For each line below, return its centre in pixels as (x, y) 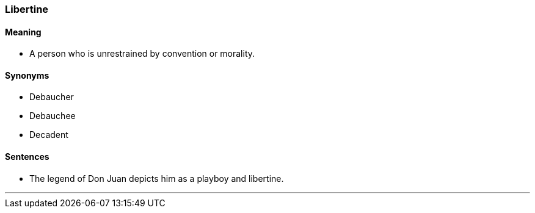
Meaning (23, 32)
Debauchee (53, 116)
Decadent (49, 135)
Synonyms (27, 75)
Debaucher (52, 97)
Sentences (27, 157)
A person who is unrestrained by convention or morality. (142, 54)
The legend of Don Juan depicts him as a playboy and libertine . (157, 178)
